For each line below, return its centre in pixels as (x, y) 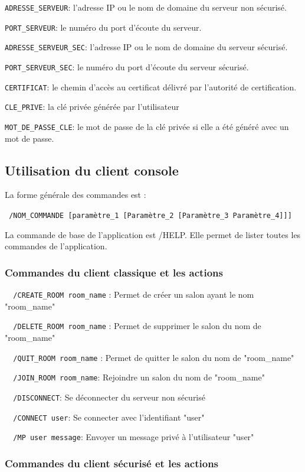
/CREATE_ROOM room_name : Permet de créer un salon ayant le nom (134, 294)
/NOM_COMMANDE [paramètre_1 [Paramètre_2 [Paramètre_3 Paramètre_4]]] (150, 215)
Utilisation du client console (92, 170)
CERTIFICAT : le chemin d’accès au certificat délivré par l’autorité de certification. (151, 87)
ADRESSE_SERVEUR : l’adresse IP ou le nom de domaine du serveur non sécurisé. (146, 7)
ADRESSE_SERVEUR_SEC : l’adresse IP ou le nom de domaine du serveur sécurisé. (146, 47)
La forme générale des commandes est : (76, 195)
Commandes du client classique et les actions (114, 272)
